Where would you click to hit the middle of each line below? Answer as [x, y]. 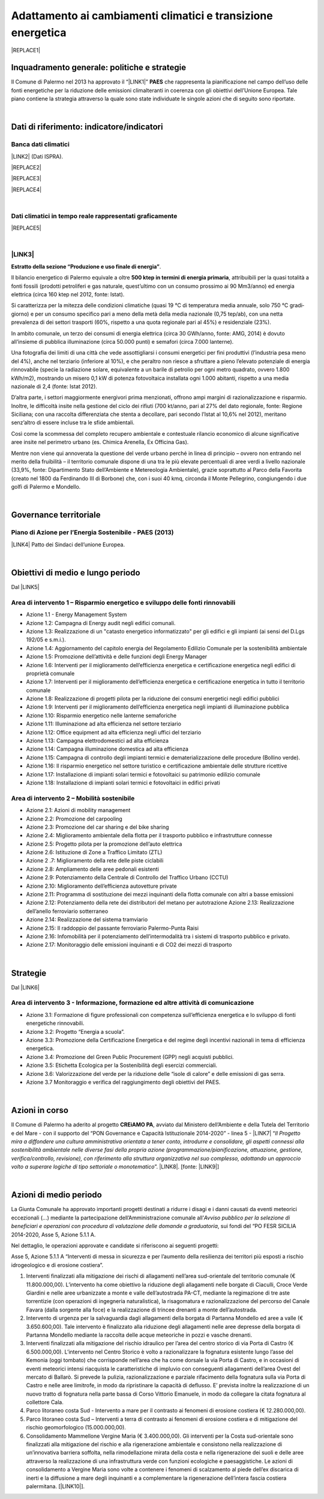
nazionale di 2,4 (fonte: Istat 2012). [54, 386]
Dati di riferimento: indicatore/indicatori [87, 127]
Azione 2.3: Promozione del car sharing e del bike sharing [97, 827]
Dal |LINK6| [25, 987]
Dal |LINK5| [25, 587]
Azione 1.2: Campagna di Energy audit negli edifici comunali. [101, 623]
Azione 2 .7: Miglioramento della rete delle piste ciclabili [95, 861]
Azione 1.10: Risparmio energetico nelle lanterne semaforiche [101, 715]
